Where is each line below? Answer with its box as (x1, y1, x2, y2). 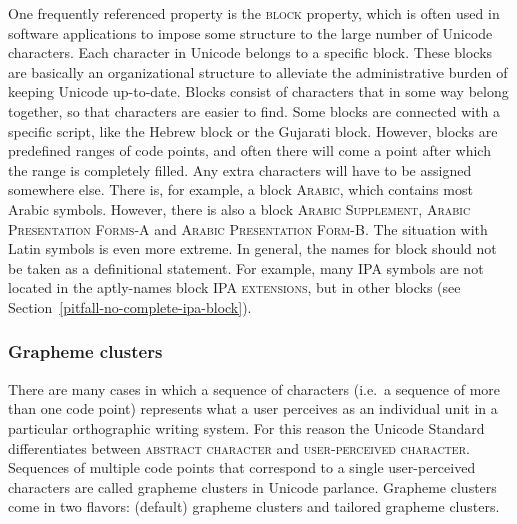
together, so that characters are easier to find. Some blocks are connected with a (8, 100, 501, 121)
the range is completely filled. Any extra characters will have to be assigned (8, 159, 472, 180)
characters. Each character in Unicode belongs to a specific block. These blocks (8, 42, 493, 63)
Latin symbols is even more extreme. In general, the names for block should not (8, 238, 497, 259)
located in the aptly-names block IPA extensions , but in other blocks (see (8, 277, 461, 298)
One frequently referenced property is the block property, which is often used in (8, 3, 500, 23)
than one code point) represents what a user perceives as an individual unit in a (8, 398, 498, 419)
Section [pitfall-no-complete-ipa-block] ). (8, 296, 252, 317)
